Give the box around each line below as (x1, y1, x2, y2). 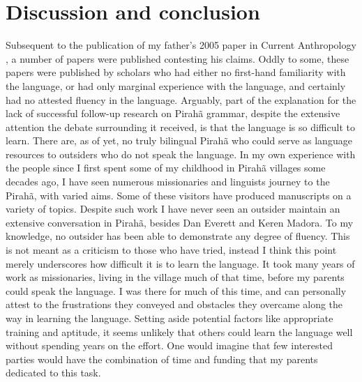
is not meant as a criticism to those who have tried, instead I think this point (6, 243, 337, 257)
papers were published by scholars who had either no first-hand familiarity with (6, 65, 346, 79)
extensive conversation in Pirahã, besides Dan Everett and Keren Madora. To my (6, 215, 354, 229)
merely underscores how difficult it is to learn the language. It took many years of (6, 256, 355, 270)
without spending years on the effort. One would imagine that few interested (6, 338, 333, 353)
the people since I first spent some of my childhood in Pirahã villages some (6, 160, 326, 175)
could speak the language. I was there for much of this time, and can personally (6, 283, 347, 298)
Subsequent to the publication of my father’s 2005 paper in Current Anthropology (6, 38, 356, 52)
